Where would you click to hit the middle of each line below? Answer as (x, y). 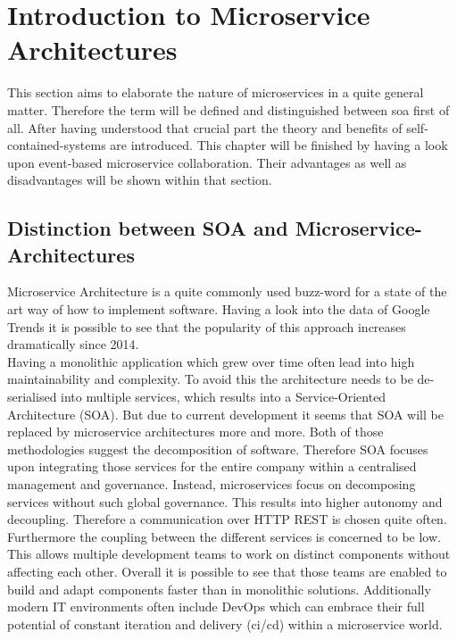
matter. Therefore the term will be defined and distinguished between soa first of (228, 109)
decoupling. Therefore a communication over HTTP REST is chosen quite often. (227, 519)
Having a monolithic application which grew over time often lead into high (211, 361)
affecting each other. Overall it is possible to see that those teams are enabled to (227, 571)
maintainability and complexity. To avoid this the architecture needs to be (210, 379)
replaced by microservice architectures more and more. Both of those (195, 432)
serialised (32, 397)
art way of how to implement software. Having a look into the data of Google (219, 309)
